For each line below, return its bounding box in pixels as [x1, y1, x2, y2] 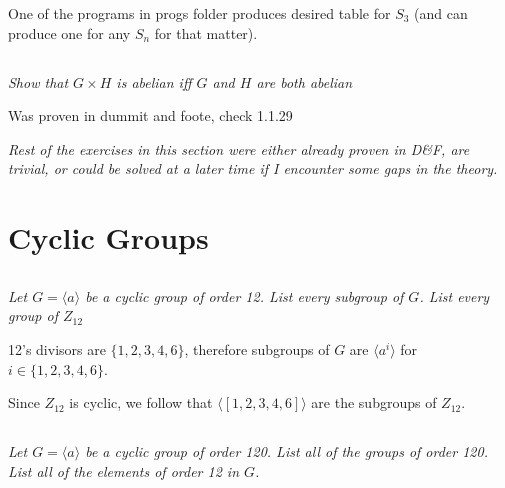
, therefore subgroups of [184, 338, 330, 359]
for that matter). [154, 22, 258, 43]
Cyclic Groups [8, 217, 209, 258]
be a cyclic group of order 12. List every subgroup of [85, 285, 404, 306]
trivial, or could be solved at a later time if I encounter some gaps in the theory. [8, 158, 498, 179]
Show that [8, 71, 69, 92]
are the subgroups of [311, 392, 437, 413]
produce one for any [8, 22, 131, 43]
